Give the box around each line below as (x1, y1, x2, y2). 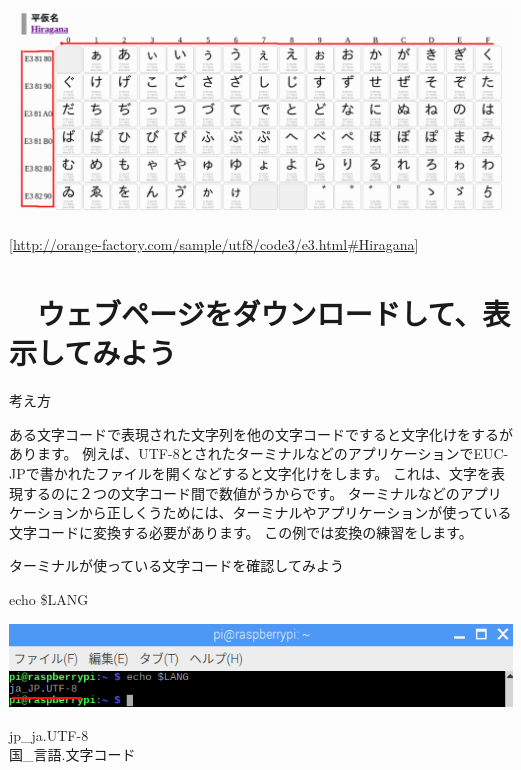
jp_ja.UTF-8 (9, 724, 89, 745)
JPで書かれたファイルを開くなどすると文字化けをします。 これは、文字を (9, 462, 491, 483)
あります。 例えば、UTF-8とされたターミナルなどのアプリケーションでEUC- (9, 443, 509, 464)
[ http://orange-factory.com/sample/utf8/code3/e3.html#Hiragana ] (9, 234, 419, 255)
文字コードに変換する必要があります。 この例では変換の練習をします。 (9, 521, 473, 542)
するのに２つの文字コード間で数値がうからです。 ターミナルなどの (22, 482, 460, 503)
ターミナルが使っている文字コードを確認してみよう (9, 555, 344, 576)
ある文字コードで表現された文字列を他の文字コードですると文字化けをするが (9, 423, 513, 444)
